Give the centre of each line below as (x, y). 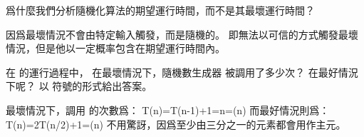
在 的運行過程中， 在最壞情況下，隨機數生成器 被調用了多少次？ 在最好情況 (182, 72)
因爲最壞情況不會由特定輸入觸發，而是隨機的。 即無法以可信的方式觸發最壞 (182, 34)
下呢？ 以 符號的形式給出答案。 (79, 86)
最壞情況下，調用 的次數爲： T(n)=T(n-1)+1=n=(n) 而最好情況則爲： (168, 110)
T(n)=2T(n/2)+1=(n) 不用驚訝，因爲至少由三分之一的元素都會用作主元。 (176, 124)
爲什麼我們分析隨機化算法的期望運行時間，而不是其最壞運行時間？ (160, 10)
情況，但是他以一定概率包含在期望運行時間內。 (115, 48)
